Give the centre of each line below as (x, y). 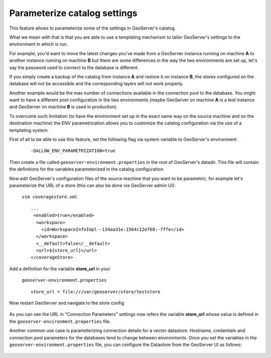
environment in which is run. (38, 44)
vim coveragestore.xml (50, 197)
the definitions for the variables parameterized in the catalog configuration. (87, 169)
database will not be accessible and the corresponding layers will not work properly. (96, 84)
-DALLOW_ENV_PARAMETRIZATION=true (73, 151)
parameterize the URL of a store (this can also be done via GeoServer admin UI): (92, 185)
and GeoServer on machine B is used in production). (63, 107)
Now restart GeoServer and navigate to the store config (67, 303)
